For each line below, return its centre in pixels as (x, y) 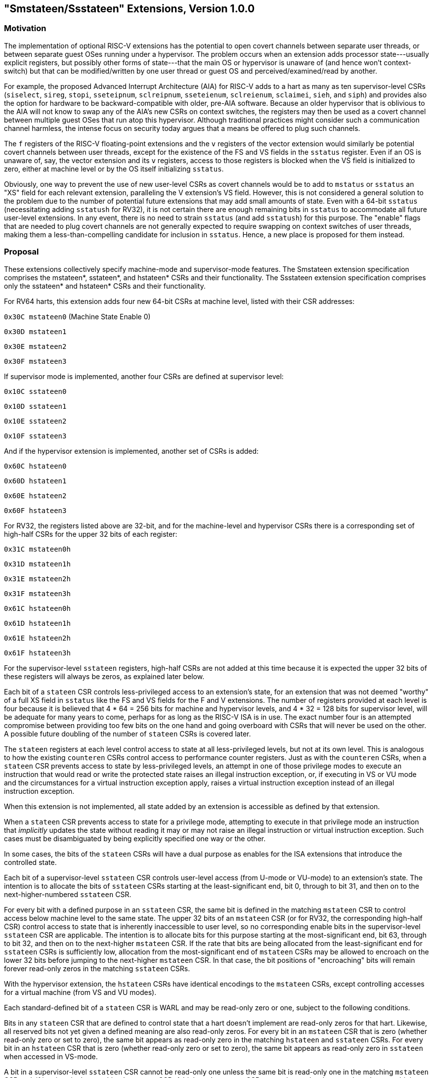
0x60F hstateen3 (35, 510)
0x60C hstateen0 (35, 466)
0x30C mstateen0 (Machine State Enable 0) (77, 316)
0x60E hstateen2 (35, 496)
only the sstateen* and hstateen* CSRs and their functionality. (105, 286)
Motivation (25, 28)
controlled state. (30, 862)
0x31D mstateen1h (37, 564)
